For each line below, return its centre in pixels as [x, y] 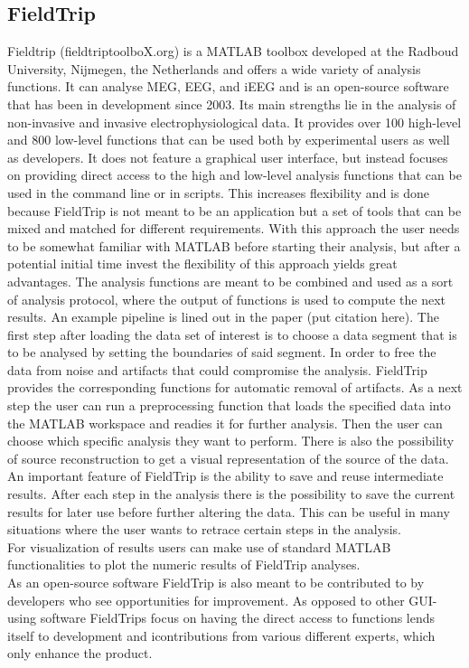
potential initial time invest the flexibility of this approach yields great [202, 263]
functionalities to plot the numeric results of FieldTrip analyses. [184, 565]
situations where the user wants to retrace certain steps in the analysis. [204, 529]
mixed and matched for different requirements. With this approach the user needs [234, 228]
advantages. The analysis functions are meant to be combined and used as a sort [230, 281]
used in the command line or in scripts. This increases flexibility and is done [218, 192]
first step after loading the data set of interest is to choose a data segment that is [232, 334]
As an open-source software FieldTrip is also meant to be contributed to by [216, 583]
